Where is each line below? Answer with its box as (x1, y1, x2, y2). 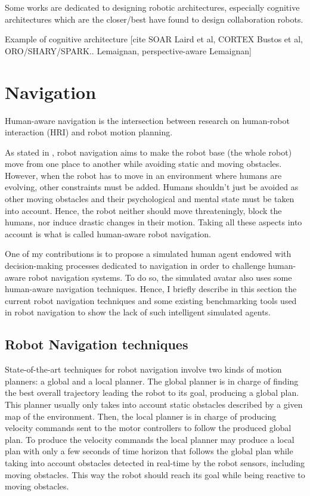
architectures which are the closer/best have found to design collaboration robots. (5, 13, 303, 25)
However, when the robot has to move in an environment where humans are (5, 169, 282, 181)
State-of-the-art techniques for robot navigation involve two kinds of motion (5, 363, 282, 376)
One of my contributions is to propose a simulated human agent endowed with (5, 247, 292, 260)
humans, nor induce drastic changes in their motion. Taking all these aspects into (5, 216, 302, 228)
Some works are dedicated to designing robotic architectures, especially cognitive (5, 1, 300, 13)
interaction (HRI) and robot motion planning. (5, 126, 173, 138)
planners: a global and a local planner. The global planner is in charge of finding (5, 374, 299, 387)
